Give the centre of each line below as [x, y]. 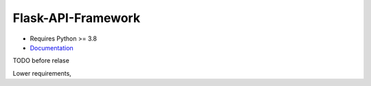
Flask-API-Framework [77, 18]
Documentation [52, 47]
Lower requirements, [42, 73]
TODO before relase [41, 61]
